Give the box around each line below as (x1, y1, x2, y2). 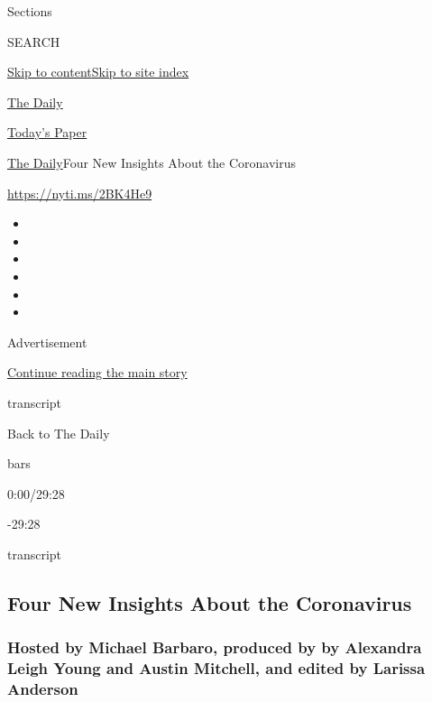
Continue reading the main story (7, 363, 188, 382)
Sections (7, 2, 52, 20)
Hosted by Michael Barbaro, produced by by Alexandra (7, 636, 422, 659)
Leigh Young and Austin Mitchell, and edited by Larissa (7, 657, 426, 679)
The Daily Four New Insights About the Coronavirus (7, 152, 297, 171)
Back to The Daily (7, 423, 110, 442)
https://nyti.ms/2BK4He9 (7, 183, 152, 202)
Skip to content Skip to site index (7, 62, 189, 81)
